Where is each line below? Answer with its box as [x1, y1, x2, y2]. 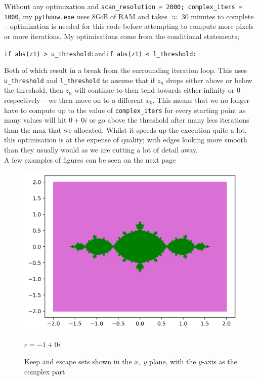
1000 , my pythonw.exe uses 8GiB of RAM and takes [4, 11, 167, 21]
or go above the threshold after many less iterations [89, 115, 249, 125]
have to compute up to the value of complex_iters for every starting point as [4, 104, 246, 115]
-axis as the [202, 356, 237, 367]
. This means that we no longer [152, 95, 249, 105]
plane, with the [149, 356, 196, 367]
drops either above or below [166, 74, 252, 85]
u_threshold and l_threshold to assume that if [4, 74, 155, 85]
